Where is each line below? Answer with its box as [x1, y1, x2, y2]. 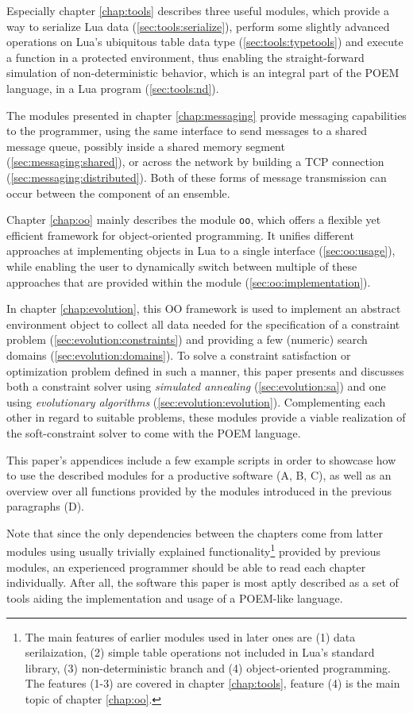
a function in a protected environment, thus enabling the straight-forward [6, 48, 365, 65]
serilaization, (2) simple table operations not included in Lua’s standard [25, 644, 375, 661]
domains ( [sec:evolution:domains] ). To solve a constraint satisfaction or [6, 346, 351, 363]
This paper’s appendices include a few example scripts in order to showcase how [6, 451, 396, 468]
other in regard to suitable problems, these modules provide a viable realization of [6, 409, 406, 426]
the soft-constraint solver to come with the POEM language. [6, 424, 301, 441]
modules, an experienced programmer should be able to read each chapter [6, 558, 366, 575]
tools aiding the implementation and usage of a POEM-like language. [6, 589, 343, 606]
